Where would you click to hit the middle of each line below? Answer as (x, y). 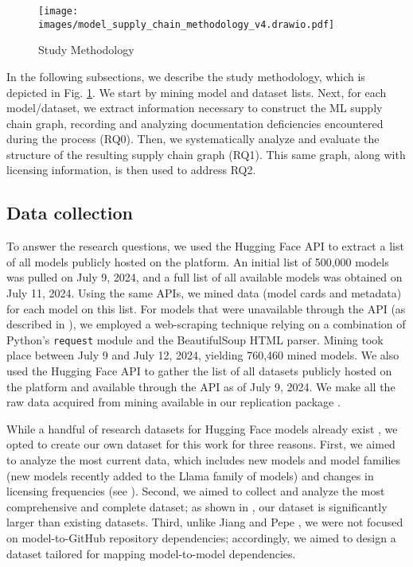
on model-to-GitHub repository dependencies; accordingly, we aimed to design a (201, 538)
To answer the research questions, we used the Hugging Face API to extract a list (205, 246)
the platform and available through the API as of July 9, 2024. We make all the (201, 386)
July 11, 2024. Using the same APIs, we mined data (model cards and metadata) (204, 293)
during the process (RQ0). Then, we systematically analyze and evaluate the (193, 139)
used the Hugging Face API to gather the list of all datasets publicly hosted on (199, 371)
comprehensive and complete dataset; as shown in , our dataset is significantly (197, 506)
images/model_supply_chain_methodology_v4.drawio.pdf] (187, 24)
